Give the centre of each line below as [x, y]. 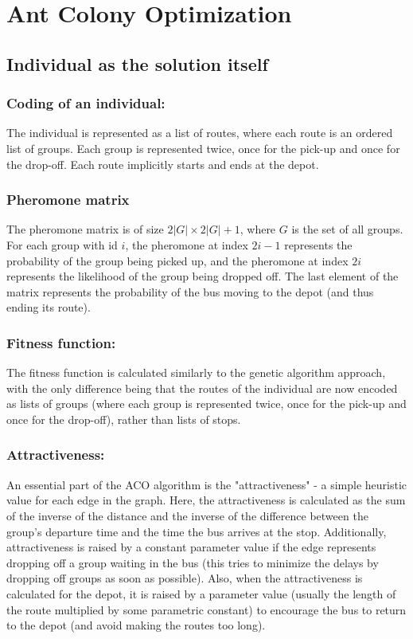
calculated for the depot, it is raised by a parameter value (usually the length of [201, 593]
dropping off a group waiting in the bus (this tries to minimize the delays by [193, 562]
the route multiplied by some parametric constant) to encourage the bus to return [206, 609]
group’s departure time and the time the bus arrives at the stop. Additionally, [197, 531]
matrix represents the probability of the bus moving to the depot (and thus [190, 291]
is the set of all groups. [347, 229]
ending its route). [49, 307]
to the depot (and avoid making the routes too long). [136, 625]
